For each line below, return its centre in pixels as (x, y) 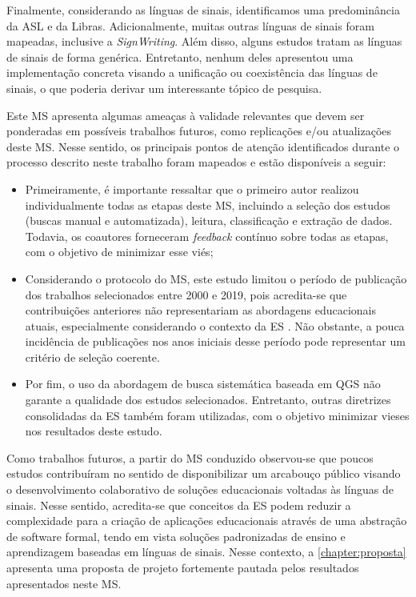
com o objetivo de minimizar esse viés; (119, 252)
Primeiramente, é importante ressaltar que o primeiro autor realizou (192, 188)
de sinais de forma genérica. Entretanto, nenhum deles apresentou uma (180, 56)
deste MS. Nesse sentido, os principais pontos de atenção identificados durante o (203, 146)
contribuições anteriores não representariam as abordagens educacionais (201, 310)
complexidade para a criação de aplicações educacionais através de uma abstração (207, 521)
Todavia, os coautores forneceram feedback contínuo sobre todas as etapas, (207, 236)
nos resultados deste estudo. (94, 431)
